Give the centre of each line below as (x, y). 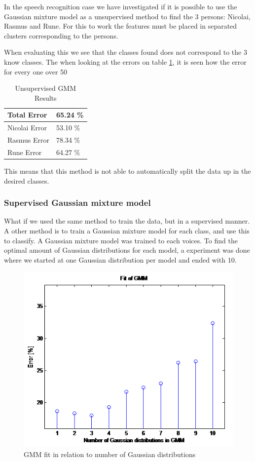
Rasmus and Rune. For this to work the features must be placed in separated (121, 26)
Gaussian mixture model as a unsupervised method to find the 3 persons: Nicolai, (127, 16)
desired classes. (27, 180)
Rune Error (25, 152)
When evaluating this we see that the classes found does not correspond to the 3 (126, 52)
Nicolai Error (27, 128)
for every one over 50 (36, 71)
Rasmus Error (29, 140)
